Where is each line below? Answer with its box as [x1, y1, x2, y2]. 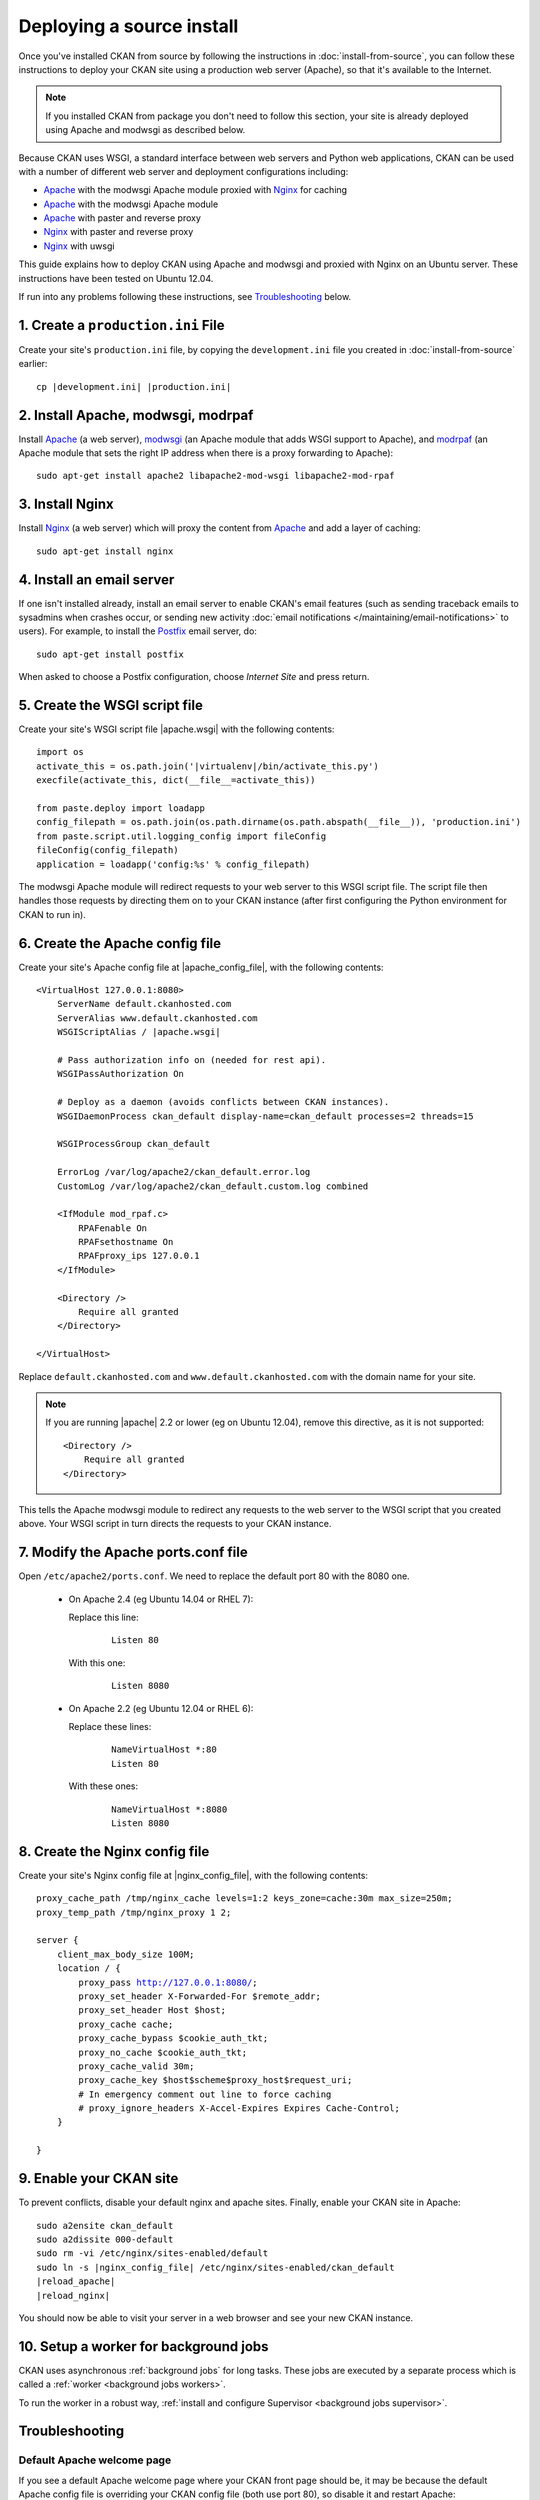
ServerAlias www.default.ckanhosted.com [56, 1012, 259, 1024]
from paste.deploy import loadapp [36, 803, 205, 814]
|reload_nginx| [36, 2290, 111, 2301]
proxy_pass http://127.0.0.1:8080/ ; [78, 1976, 259, 1988]
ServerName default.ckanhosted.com [56, 998, 232, 1010]
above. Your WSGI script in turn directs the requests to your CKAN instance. [18, 1518, 332, 1530]
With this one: [68, 1656, 126, 1669]
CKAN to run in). [18, 908, 87, 920]
